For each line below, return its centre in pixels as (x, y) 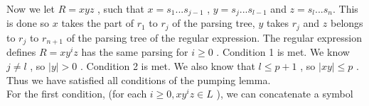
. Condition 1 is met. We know (283, 52)
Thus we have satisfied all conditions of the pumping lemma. (139, 79)
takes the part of (97, 23)
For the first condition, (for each (77, 94)
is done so (28, 23)
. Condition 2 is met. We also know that (168, 65)
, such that (121, 8)
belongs (347, 23)
